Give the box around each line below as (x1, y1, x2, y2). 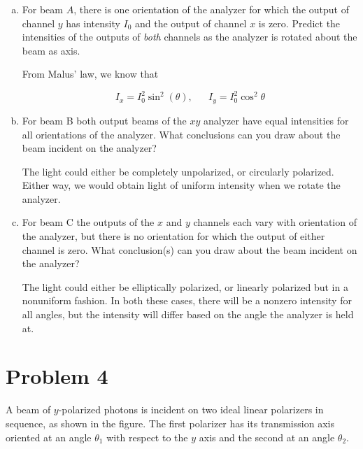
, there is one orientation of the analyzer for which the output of (73, 2, 349, 16)
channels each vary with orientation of (193, 215, 357, 229)
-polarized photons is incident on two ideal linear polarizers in (58, 402, 324, 417)
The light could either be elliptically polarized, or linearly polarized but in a (22, 279, 348, 294)
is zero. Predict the (258, 15, 341, 30)
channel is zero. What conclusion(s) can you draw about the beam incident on (22, 242, 357, 257)
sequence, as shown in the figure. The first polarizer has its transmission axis (6, 415, 334, 430)
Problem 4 (6, 362, 108, 390)
